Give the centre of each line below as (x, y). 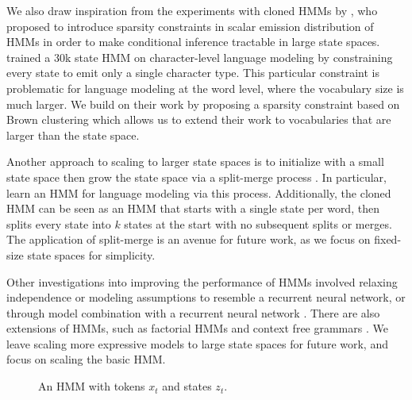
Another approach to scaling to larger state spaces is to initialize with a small (195, 162)
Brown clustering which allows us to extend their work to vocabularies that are (199, 119)
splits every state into (59, 223)
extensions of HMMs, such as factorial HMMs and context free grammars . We (197, 328)
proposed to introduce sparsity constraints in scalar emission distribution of (190, 26)
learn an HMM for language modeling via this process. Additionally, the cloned (199, 192)
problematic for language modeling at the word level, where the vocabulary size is (205, 88)
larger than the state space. (73, 135)
